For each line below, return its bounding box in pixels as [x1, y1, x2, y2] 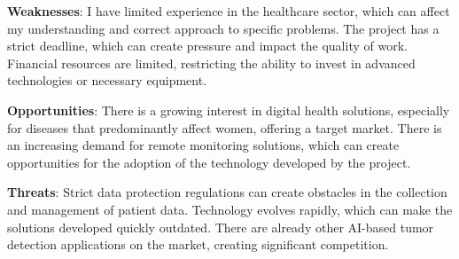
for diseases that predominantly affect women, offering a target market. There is [7, 118, 442, 137]
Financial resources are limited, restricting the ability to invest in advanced [7, 53, 416, 72]
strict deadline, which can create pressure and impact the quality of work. [7, 36, 408, 55]
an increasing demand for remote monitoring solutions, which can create [7, 136, 400, 154]
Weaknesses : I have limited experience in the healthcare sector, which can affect [7, 2, 450, 20]
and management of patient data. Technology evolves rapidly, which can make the [7, 200, 453, 218]
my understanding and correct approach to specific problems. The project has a [7, 19, 440, 37]
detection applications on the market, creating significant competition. [7, 235, 389, 254]
